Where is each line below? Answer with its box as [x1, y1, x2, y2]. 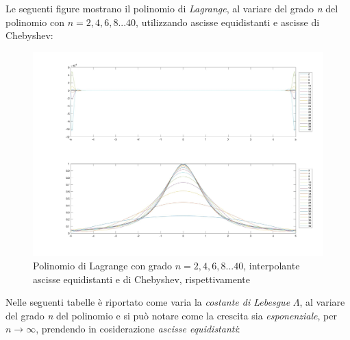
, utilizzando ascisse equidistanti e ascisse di [136, 14, 320, 29]
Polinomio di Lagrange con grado [33, 258, 173, 273]
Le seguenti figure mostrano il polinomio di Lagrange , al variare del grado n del [5, 1, 338, 15]
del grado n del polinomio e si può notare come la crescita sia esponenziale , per [5, 308, 337, 322]
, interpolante [243, 258, 300, 273]
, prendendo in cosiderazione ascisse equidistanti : [36, 321, 240, 336]
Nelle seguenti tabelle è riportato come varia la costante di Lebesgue [5, 295, 290, 309]
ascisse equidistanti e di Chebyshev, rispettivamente [33, 271, 251, 286]
